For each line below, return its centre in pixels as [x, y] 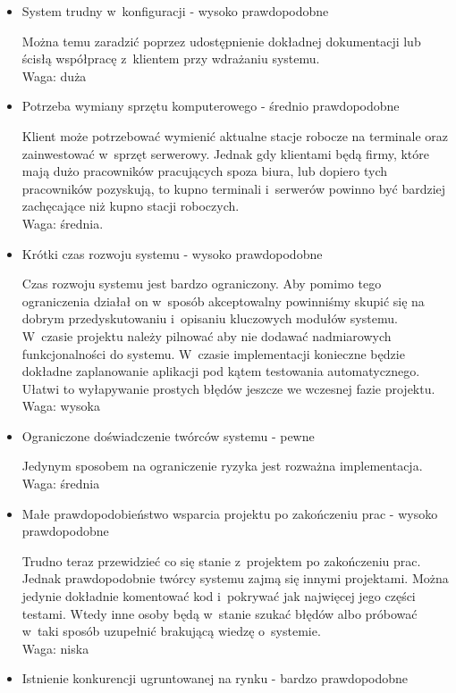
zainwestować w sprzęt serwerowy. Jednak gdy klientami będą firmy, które [225, 153]
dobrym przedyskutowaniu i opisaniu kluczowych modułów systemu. [210, 318]
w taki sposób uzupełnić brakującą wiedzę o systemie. [171, 631]
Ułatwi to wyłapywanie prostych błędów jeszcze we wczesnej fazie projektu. [228, 388]
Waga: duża [54, 75]
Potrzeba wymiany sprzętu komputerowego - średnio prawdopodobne [211, 106]
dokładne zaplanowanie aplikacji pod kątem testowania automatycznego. [221, 371]
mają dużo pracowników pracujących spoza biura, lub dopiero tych [205, 171]
